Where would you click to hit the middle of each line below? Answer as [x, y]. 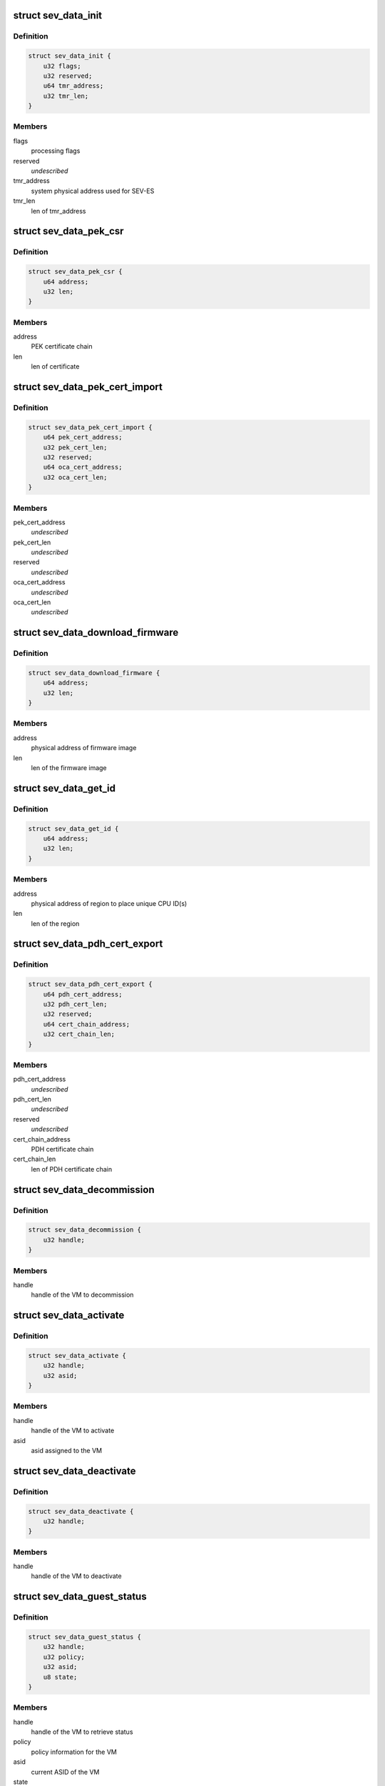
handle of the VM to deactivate [76, 1576]
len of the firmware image [69, 768]
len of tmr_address [58, 211]
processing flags [56, 151]
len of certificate [55, 366]
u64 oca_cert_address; [83, 467]
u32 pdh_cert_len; [75, 1004]
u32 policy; [64, 1657]
